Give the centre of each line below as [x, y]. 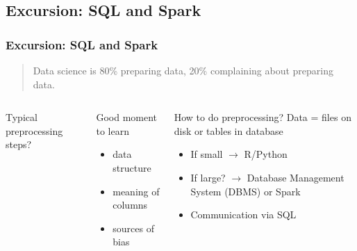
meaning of [136, 191]
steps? [19, 144]
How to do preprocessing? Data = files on [263, 117]
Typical [22, 117]
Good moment [127, 117]
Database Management [296, 177]
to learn [113, 130]
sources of [133, 228]
